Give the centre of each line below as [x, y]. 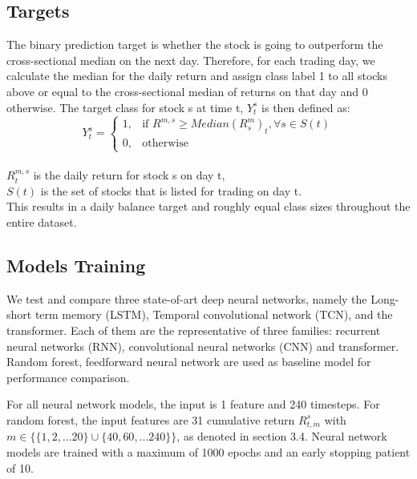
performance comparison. [68, 377]
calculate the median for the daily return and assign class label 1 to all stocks [197, 76]
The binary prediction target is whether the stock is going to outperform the [195, 44]
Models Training [76, 265]
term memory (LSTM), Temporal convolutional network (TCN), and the [214, 314]
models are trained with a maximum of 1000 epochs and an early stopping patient [208, 451]
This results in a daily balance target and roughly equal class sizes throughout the [208, 206]
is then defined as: [306, 107]
